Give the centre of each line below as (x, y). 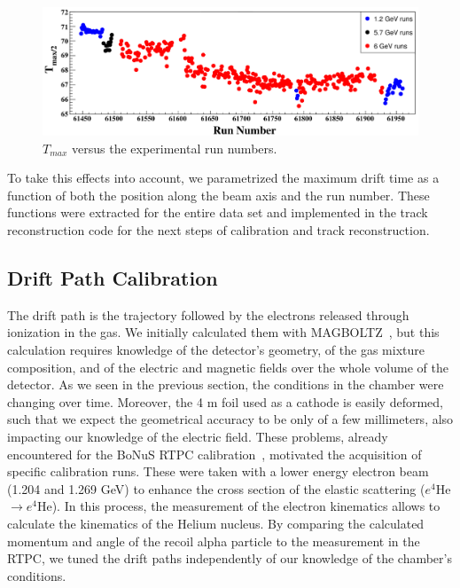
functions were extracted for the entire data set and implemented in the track (218, 212)
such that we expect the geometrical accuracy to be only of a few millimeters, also (230, 419)
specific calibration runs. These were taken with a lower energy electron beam (218, 471)
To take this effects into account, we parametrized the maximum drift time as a (223, 178)
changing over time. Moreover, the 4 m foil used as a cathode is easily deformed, (225, 401)
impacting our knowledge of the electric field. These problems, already (198, 436)
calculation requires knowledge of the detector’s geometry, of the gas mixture (216, 350)
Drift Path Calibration (113, 278)
